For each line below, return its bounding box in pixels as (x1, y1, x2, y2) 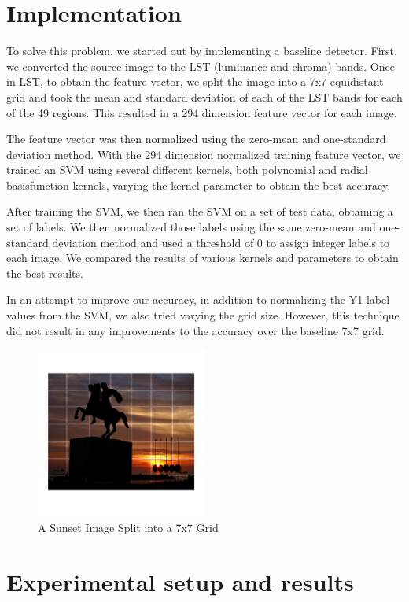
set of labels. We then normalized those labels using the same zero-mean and (6, 219, 376, 235)
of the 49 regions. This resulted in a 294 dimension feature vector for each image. (6, 104, 397, 120)
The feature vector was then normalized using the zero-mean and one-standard (6, 131, 386, 147)
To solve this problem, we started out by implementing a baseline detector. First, (6, 42, 397, 59)
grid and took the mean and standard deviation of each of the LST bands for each (6, 88, 403, 105)
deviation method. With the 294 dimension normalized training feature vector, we (6, 146, 401, 162)
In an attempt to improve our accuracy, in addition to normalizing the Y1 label (6, 291, 390, 308)
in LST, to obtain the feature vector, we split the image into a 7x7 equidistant (6, 73, 384, 90)
